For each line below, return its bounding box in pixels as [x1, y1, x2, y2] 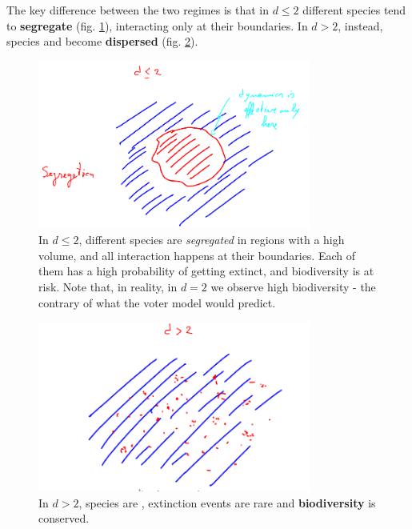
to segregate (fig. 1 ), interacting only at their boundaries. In [6, 17, 308, 34]
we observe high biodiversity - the [210, 278, 376, 295]
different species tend [302, 2, 406, 18]
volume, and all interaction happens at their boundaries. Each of [38, 246, 356, 263]
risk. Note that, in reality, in [38, 278, 178, 295]
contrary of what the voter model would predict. [38, 294, 276, 311]
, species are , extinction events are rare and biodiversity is [78, 494, 376, 511]
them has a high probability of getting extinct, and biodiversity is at [38, 262, 374, 279]
